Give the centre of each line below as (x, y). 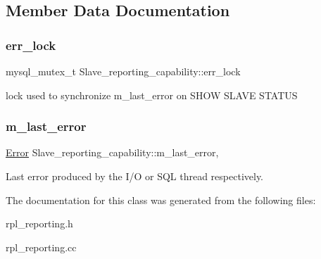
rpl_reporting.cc (41, 247)
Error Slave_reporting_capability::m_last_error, (112, 152)
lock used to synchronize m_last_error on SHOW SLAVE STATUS (152, 95)
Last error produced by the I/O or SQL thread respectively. (135, 176)
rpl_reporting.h (39, 223)
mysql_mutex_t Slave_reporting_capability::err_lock (123, 71)
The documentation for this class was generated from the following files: (161, 200)
